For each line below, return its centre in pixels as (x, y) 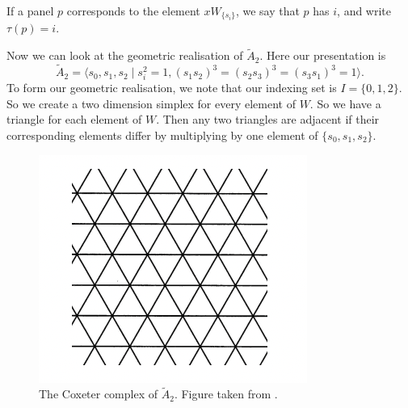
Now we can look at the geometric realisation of (125, 55)
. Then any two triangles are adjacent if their (268, 119)
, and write (364, 11)
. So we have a (345, 103)
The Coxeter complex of (99, 394)
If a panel (30, 11)
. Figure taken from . (226, 394)
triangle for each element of (74, 119)
